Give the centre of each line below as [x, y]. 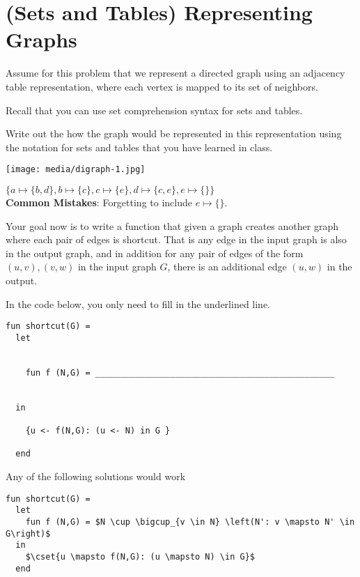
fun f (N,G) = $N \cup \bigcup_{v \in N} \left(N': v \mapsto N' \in [190, 522]
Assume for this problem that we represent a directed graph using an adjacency [175, 73]
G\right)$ [28, 533]
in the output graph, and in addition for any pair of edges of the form [155, 253]
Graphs [41, 39]
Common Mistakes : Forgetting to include [99, 202]
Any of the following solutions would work [96, 476]
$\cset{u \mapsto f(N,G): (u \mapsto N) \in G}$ [140, 556]
